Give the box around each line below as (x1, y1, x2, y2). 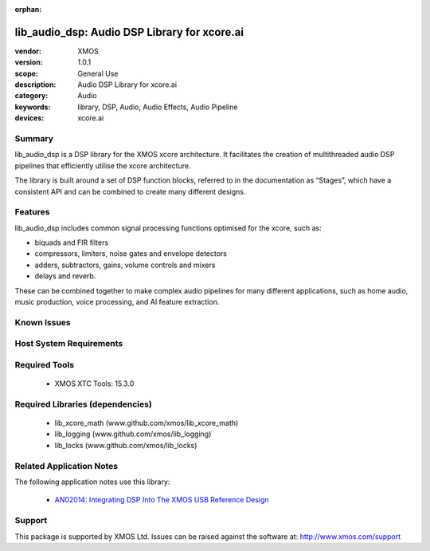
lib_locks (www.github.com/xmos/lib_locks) (54, 440, 197, 450)
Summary (14, 133, 54, 144)
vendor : (14, 46, 41, 56)
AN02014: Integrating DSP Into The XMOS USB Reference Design (54, 495, 270, 505)
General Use (77, 69, 119, 78)
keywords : (14, 102, 51, 112)
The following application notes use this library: (14, 477, 170, 486)
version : (14, 57, 43, 67)
